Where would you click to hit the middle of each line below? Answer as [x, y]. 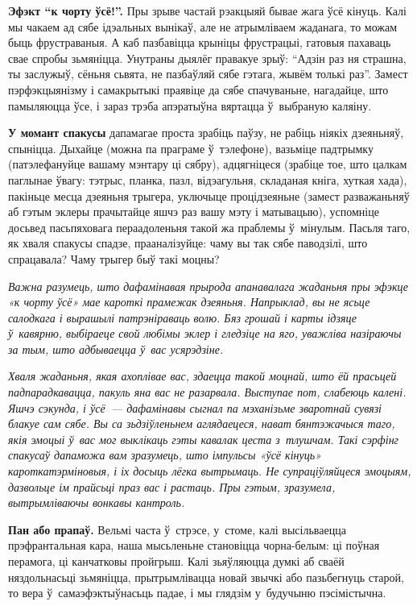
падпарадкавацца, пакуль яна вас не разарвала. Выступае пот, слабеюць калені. [207, 392]
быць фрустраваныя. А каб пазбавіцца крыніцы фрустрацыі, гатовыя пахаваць [200, 42]
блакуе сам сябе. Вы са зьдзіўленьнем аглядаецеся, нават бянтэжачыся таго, [202, 423]
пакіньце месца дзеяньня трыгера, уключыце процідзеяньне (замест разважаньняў [209, 195]
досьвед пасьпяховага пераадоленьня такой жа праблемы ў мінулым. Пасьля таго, [209, 227]
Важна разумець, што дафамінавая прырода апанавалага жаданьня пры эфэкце [208, 286]
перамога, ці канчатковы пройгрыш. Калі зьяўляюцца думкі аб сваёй [176, 561]
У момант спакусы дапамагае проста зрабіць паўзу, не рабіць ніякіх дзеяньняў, [206, 133]
